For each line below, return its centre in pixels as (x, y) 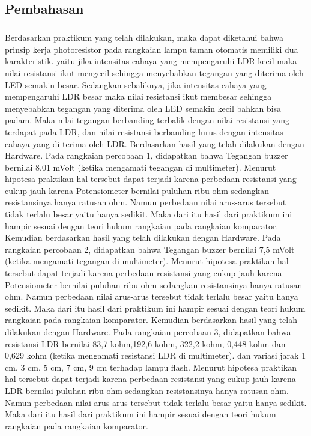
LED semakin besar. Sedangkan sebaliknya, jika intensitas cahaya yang (136, 84)
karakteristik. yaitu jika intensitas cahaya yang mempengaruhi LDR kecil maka (151, 61)
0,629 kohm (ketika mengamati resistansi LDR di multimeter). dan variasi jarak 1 (155, 355)
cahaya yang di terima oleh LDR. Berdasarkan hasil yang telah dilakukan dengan (155, 143)
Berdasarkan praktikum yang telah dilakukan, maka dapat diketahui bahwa (144, 38)
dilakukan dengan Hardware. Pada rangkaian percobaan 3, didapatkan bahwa (148, 332)
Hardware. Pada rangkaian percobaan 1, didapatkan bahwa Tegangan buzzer (146, 155)
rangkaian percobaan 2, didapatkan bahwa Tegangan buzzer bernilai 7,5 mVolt (150, 249)
